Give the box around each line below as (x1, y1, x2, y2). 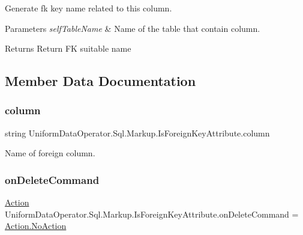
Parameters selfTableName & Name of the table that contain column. (5, 22, 260, 34)
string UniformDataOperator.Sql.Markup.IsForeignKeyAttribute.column (5, 126, 270, 139)
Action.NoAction (5, 219, 67, 232)
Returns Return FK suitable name (5, 42, 131, 55)
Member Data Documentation (5, 72, 196, 90)
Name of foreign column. (5, 147, 95, 159)
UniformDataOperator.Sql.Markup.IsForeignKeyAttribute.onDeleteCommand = (5, 207, 299, 220)
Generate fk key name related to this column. (5, 2, 172, 14)
